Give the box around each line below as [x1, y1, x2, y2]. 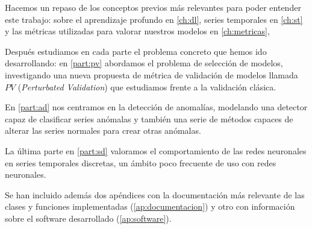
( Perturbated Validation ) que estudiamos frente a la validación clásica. [17, 80, 276, 93]
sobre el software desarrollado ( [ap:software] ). [5, 212, 172, 224]
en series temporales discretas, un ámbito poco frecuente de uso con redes [5, 156, 276, 169]
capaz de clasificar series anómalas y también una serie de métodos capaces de [5, 112, 293, 125]
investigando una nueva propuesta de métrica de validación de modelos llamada [5, 68, 298, 81]
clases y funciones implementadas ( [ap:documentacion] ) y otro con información [5, 200, 295, 213]
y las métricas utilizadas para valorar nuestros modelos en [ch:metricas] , [5, 25, 270, 37]
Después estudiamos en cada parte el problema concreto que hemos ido [5, 45, 267, 57]
